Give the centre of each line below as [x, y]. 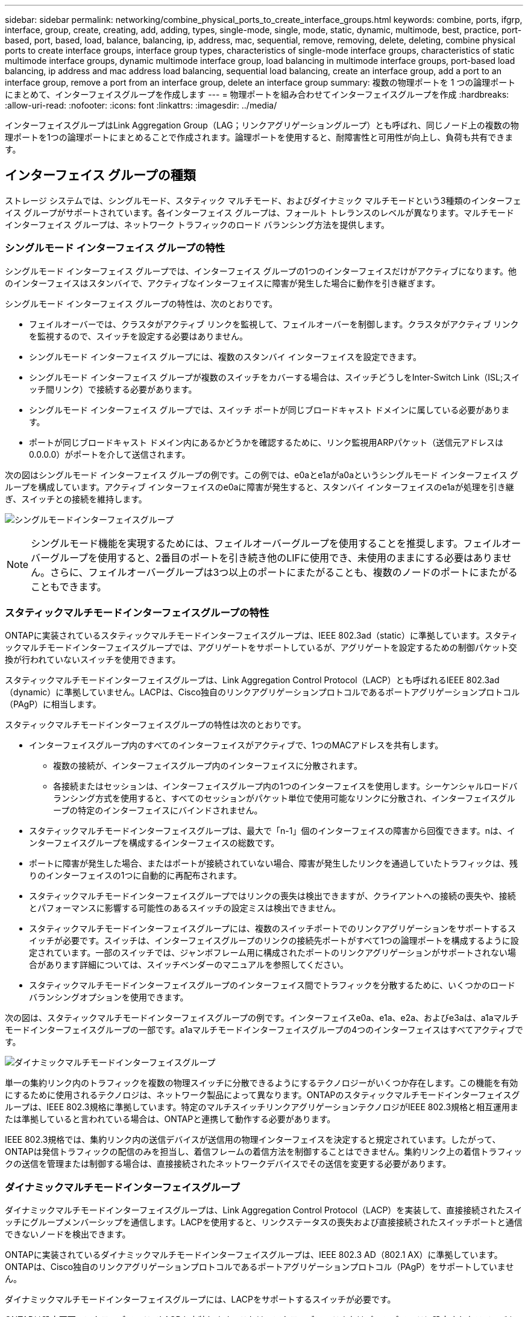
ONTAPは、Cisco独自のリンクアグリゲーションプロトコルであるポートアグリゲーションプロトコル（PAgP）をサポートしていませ [259, 1267]
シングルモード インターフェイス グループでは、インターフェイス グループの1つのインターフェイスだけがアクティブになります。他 [261, 271]
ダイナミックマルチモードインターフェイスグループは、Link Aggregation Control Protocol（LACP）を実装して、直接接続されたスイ [264, 1210]
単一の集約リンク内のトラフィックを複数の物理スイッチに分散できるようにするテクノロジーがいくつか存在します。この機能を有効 [262, 1083]
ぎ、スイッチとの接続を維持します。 [76, 499]
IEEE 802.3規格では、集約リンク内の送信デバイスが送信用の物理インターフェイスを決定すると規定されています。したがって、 [253, 1140]
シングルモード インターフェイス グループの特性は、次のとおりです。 [141, 303]
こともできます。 [69, 586]
